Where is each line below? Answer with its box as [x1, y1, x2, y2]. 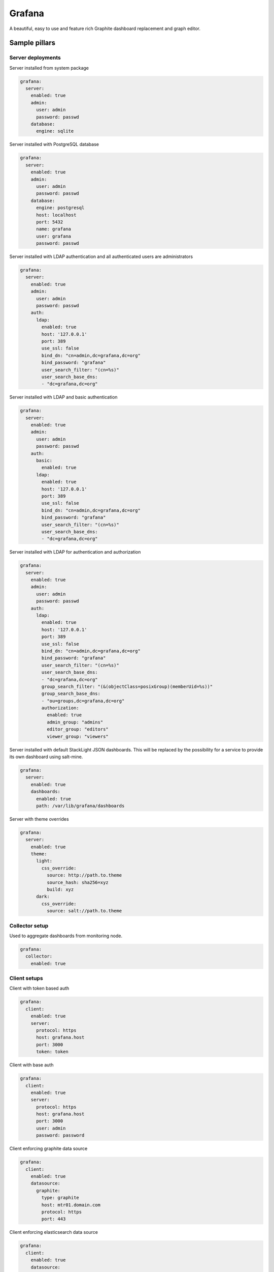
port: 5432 [36, 219, 63, 225]
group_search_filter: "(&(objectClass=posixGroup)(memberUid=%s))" [41, 683, 213, 689]
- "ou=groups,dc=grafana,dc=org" [41, 698, 125, 704]
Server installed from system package [9, 65, 89, 71]
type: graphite [41, 1195, 80, 1201]
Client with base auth [9, 1062, 54, 1068]
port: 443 [41, 1216, 66, 1222]
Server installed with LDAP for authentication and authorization [9, 549, 141, 555]
